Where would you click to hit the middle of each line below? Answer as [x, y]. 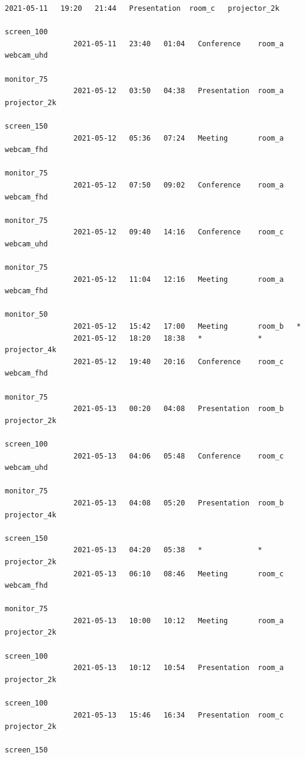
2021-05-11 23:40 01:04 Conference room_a [179, 44]
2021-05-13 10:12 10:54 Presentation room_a [179, 668]
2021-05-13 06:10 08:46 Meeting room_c [179, 574]
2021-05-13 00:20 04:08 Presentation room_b [179, 409]
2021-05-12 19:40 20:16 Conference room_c [179, 361]
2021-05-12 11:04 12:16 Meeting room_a [179, 279]
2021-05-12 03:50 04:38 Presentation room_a [179, 91]
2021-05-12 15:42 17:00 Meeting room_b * [187, 327]
